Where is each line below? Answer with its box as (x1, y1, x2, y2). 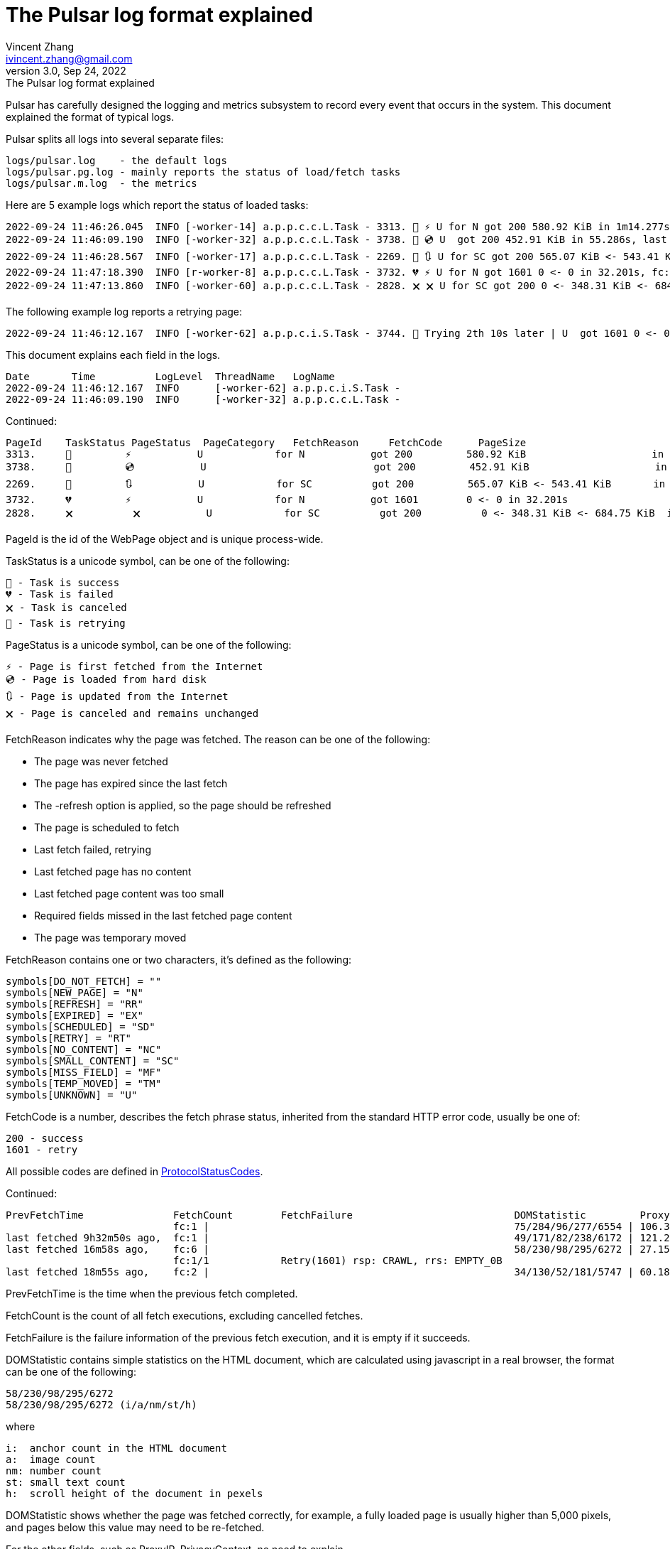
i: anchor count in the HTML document (6, 1442, 227, 1454)
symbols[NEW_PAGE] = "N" (6, 986, 143, 998)
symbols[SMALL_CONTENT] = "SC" (6, 1054, 180, 1067)
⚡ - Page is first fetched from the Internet (6, 660, 263, 672)
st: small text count (6, 1476, 126, 1488)
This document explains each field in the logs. (6, 348, 221, 361)
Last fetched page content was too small (34, 887, 224, 900)
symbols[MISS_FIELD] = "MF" (6, 1066, 162, 1078)
